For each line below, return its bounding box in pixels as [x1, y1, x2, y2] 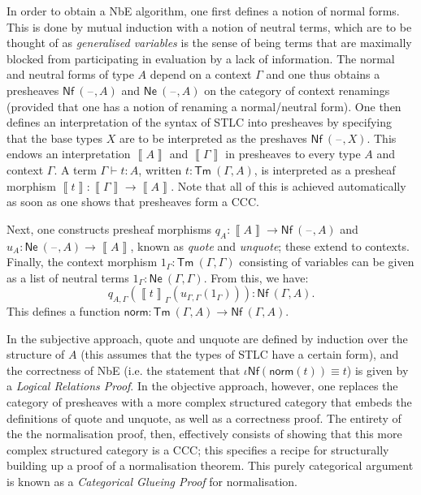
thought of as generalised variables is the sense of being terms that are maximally [7, 34, 412, 51]
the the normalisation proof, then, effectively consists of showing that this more [7, 425, 402, 442]
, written [138, 161, 182, 178]
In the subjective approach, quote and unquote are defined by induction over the [7, 329, 408, 346]
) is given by [346, 361, 409, 378]
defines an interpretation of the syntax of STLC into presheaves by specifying [7, 114, 392, 131]
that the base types [7, 129, 102, 146]
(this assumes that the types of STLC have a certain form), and [80, 346, 399, 363]
